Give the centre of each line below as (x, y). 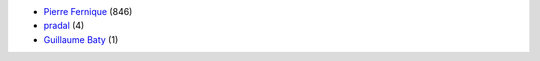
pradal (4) (64, 26)
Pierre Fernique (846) (88, 11)
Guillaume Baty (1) (81, 39)
